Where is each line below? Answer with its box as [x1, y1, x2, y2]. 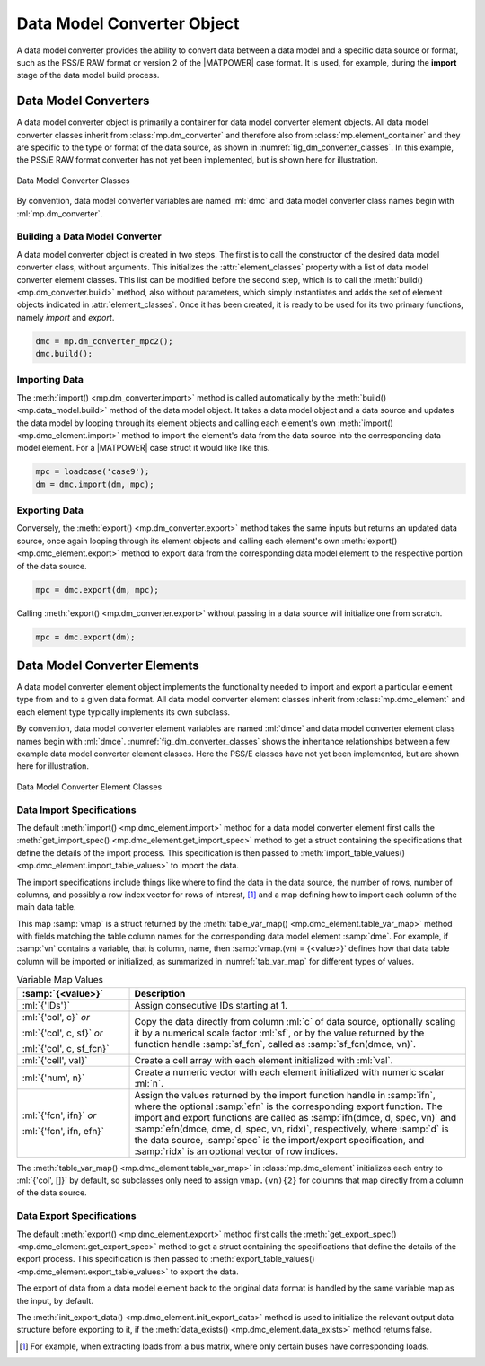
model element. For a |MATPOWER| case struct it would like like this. [16, 443, 270, 454]
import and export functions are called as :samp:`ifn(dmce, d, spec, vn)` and [134, 1111, 457, 1124]
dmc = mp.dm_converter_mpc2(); [35, 336, 174, 346]
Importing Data [16, 374, 84, 386]
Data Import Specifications [16, 804, 137, 816]
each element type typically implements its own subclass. [16, 706, 231, 718]
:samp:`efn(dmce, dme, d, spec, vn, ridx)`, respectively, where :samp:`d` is [134, 1123, 449, 1135]
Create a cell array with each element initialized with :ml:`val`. [134, 1053, 394, 1066]
